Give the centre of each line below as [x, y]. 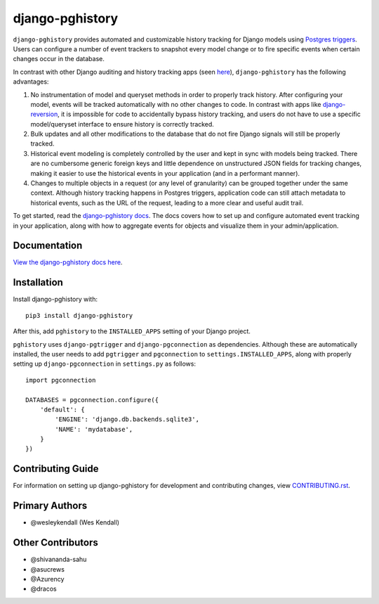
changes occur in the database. [59, 59]
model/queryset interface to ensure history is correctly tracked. [122, 124]
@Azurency [47, 579]
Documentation [48, 246]
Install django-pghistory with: [55, 300]
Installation [38, 282]
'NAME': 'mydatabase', [94, 429]
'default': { [62, 409]
